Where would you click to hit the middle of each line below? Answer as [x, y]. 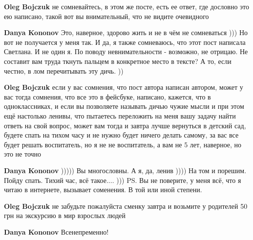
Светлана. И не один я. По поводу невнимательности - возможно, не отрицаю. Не [126, 51]
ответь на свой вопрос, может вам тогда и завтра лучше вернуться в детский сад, [125, 125]
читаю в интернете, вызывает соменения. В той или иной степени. [103, 190]
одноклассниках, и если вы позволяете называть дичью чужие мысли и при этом [124, 106]
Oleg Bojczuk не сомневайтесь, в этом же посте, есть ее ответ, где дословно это [127, 6]
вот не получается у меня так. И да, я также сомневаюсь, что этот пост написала [125, 42]
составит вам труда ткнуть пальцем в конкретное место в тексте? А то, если [118, 61]
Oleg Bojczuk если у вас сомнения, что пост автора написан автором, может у [124, 87]
